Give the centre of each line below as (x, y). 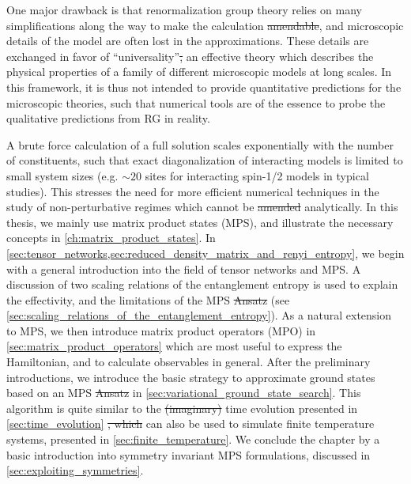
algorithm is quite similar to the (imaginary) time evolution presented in (182, 408)
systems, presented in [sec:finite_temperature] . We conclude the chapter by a (193, 439)
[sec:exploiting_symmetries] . (75, 470)
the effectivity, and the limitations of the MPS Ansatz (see (148, 299)
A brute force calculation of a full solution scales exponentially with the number (200, 144)
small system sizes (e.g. (62, 175)
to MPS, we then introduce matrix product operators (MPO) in (161, 330)
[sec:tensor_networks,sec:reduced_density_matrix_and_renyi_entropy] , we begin (205, 253)
